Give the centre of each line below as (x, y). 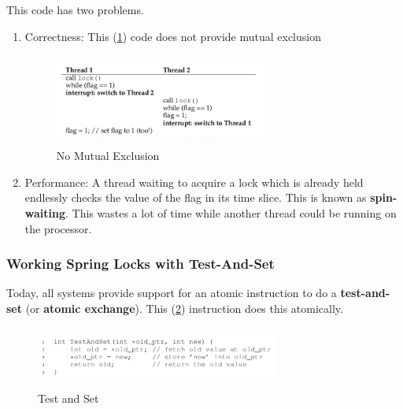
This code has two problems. (75, 9)
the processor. (58, 228)
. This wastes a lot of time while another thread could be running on (231, 212)
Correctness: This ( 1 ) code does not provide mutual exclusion (173, 36)
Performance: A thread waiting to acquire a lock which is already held (194, 182)
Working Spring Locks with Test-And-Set (140, 264)
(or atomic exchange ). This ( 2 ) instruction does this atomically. (184, 308)
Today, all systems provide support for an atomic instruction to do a (172, 293)
